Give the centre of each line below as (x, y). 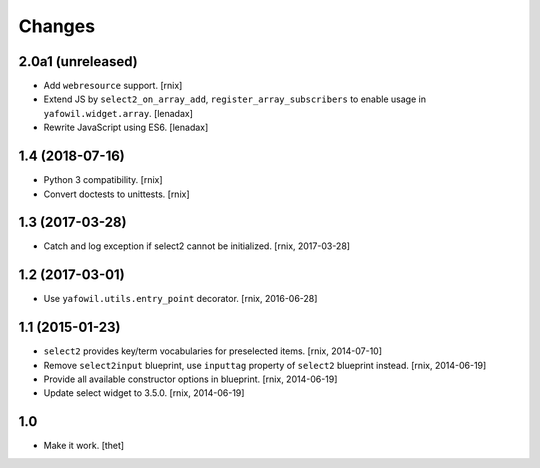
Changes (56, 26)
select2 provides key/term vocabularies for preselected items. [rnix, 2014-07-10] (213, 351)
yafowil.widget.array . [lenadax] (118, 113)
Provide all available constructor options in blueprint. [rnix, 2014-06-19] (190, 379)
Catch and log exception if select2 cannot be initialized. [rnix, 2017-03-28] (196, 246)
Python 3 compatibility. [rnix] (103, 180)
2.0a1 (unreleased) (78, 61)
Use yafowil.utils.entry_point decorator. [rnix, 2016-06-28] (180, 299)
